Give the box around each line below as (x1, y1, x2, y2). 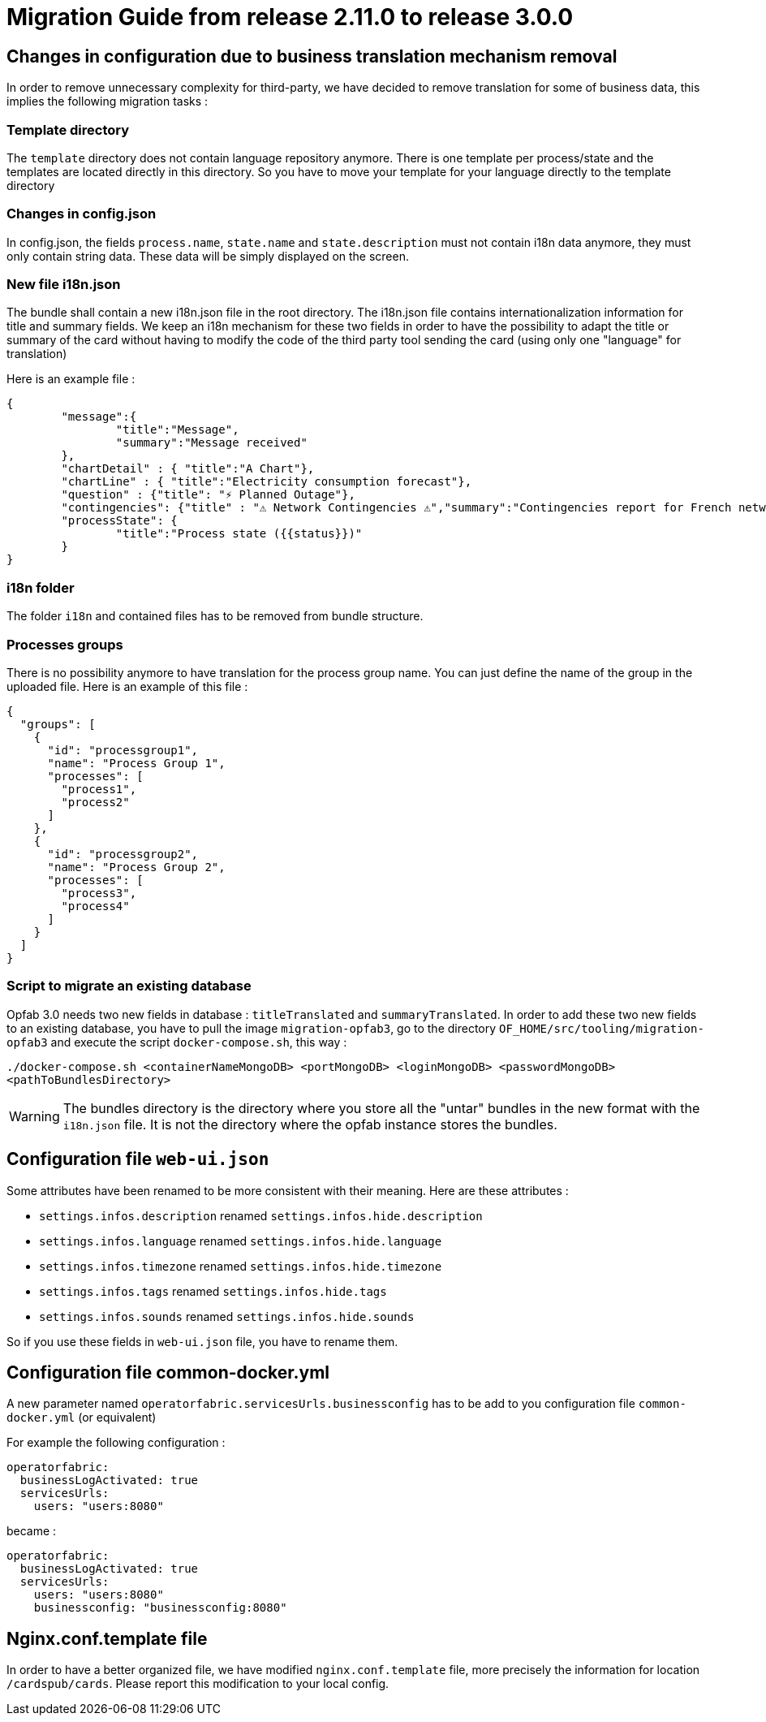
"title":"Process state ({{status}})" (115, 527, 363, 541)
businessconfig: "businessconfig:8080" (33, 1601, 287, 1615)
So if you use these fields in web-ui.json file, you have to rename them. (6, 1334, 398, 1349)
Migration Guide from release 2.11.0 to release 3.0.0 (6, 3, 574, 31)
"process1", (61, 782, 137, 796)
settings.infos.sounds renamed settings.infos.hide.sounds (39, 1309, 415, 1323)
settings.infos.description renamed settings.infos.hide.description (39, 1208, 483, 1223)
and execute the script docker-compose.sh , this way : (50, 1034, 347, 1049)
